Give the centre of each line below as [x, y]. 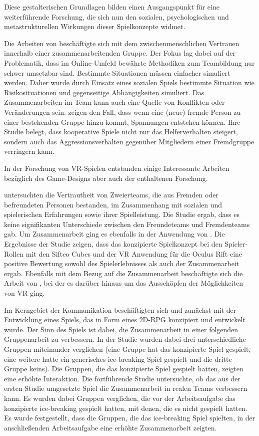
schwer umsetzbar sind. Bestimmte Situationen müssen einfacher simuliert [117, 72]
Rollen [14, 253]
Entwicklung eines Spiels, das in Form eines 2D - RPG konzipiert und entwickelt [125, 319]
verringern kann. [29, 151]
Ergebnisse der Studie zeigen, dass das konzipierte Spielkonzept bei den [113, 244]
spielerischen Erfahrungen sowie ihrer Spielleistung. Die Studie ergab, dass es [122, 214]
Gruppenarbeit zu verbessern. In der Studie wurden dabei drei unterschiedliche [125, 339]
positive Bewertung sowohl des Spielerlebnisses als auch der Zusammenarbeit [122, 263]
